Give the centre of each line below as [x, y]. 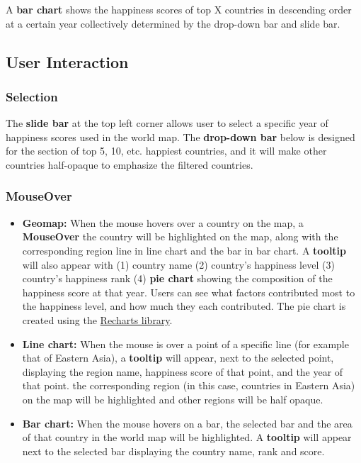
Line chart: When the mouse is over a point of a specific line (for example [185, 344]
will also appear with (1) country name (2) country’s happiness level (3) [178, 264]
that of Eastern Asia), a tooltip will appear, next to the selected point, [178, 358]
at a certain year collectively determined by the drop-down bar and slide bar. [173, 23]
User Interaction [67, 61]
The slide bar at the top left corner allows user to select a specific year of [167, 123]
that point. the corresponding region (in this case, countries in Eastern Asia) [189, 385]
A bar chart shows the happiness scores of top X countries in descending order [179, 9]
